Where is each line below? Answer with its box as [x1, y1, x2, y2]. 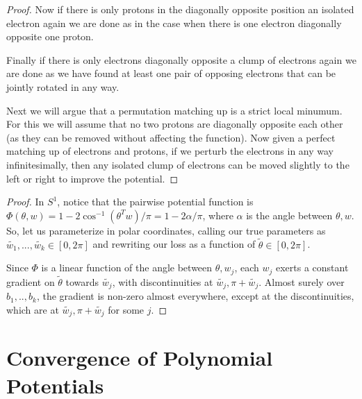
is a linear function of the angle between [41, 260, 213, 275]
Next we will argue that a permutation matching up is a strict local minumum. [6, 103, 343, 117]
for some [108, 302, 145, 316]
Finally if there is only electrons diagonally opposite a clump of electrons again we [6, 52, 356, 67]
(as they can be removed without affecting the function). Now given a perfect [6, 130, 336, 144]
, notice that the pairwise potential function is [57, 194, 254, 209]
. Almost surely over [258, 274, 345, 289]
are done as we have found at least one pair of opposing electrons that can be [6, 66, 336, 80]
